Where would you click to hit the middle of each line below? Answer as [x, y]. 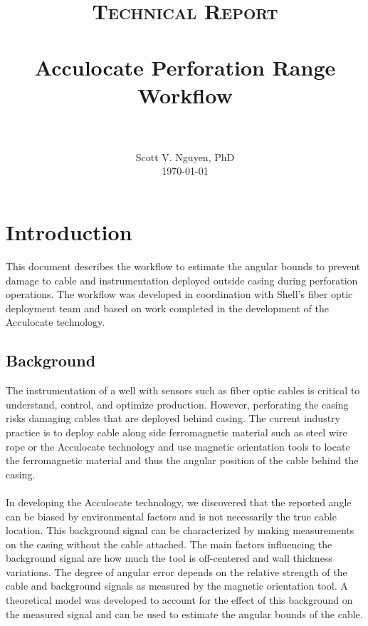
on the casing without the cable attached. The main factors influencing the [169, 544]
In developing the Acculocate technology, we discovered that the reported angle [179, 502]
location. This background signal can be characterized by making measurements [180, 530]
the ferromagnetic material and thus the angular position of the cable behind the [182, 460]
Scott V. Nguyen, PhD [185, 156]
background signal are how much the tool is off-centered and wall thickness [169, 558]
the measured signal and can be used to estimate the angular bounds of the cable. [184, 614]
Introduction [69, 232]
